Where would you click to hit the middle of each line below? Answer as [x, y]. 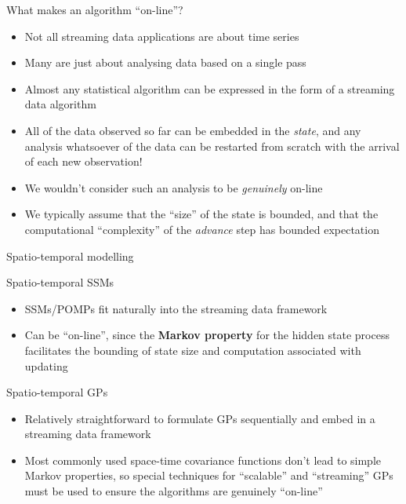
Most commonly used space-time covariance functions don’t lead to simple [203, 460]
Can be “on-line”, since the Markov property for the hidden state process [207, 335]
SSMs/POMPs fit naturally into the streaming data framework [176, 308]
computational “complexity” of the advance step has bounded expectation [202, 229]
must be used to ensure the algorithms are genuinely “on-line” [174, 491]
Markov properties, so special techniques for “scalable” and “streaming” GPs [209, 475]
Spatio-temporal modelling [70, 256]
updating [46, 365]
